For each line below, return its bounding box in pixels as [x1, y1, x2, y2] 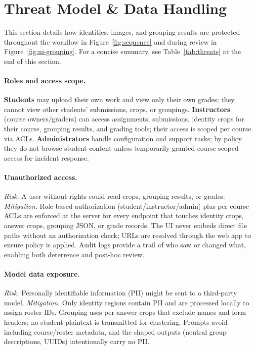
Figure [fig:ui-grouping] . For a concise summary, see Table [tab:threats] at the [4, 46, 241, 57]
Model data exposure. [4, 269, 80, 279]
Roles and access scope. [4, 75, 86, 86]
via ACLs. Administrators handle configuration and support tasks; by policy [4, 133, 242, 143]
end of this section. [4, 56, 61, 66]
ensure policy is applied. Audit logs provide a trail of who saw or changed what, [4, 239, 246, 250]
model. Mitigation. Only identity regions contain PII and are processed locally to [4, 297, 250, 307]
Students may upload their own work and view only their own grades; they [4, 94, 235, 105]
